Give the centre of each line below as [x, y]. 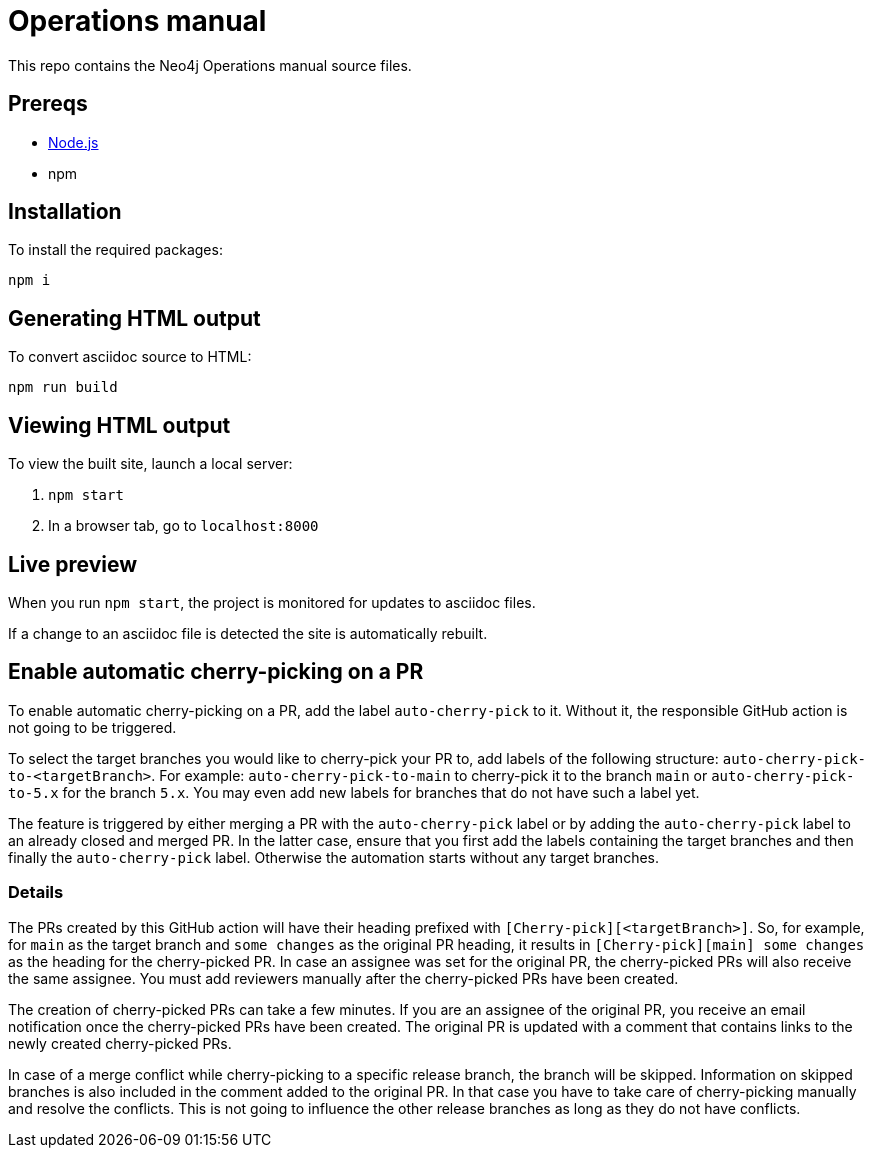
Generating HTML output [134, 318]
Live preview [73, 564]
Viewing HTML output [119, 425]
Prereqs [48, 104]
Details [36, 892]
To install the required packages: [115, 250]
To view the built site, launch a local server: [150, 464]
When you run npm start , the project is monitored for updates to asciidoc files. [272, 602]
